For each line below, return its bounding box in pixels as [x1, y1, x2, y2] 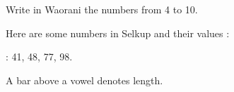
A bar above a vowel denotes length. [6, 72, 163, 87]
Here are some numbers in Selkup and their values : [6, 25, 230, 40]
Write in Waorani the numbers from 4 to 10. [6, 2, 198, 16]
